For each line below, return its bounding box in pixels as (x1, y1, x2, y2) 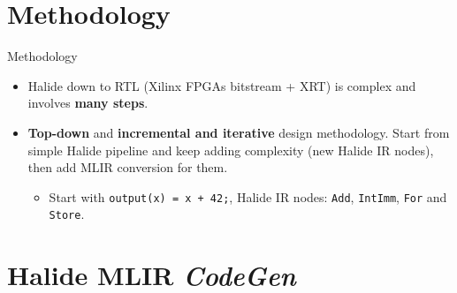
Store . (49, 205, 85, 223)
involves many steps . (27, 94, 149, 112)
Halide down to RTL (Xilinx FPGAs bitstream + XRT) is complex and (27, 76, 416, 94)
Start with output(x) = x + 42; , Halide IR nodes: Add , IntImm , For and (49, 187, 447, 206)
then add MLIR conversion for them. (27, 158, 228, 177)
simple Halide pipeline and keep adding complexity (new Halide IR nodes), (27, 140, 434, 159)
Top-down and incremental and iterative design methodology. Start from (27, 123, 450, 141)
